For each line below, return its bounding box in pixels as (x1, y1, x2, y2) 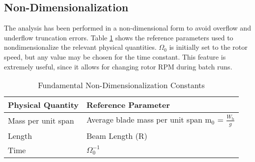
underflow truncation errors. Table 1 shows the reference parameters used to (4, 32, 233, 42)
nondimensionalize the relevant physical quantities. (4, 42, 157, 52)
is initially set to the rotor (169, 42, 248, 52)
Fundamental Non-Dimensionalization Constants (38, 79, 205, 91)
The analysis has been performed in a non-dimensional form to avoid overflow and (4, 23, 251, 33)
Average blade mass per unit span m (86, 114, 212, 126)
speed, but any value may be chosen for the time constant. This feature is (4, 51, 226, 62)
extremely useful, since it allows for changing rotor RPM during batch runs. (4, 61, 232, 71)
